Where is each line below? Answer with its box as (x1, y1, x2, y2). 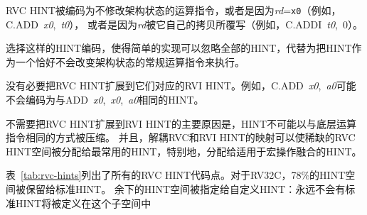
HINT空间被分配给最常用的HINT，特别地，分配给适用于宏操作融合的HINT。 (6, 143, 362, 158)
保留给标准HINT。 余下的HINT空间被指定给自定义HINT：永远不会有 (25, 182, 346, 196)
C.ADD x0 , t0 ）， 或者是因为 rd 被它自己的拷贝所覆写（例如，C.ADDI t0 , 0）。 (6, 16, 363, 31)
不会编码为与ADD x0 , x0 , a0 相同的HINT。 (6, 92, 204, 107)
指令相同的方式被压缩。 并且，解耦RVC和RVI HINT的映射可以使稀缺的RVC (6, 130, 356, 145)
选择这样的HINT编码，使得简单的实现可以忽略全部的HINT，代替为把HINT (6, 40, 352, 55)
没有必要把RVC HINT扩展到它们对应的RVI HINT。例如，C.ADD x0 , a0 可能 (6, 78, 356, 93)
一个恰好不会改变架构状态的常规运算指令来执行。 (15, 54, 245, 69)
